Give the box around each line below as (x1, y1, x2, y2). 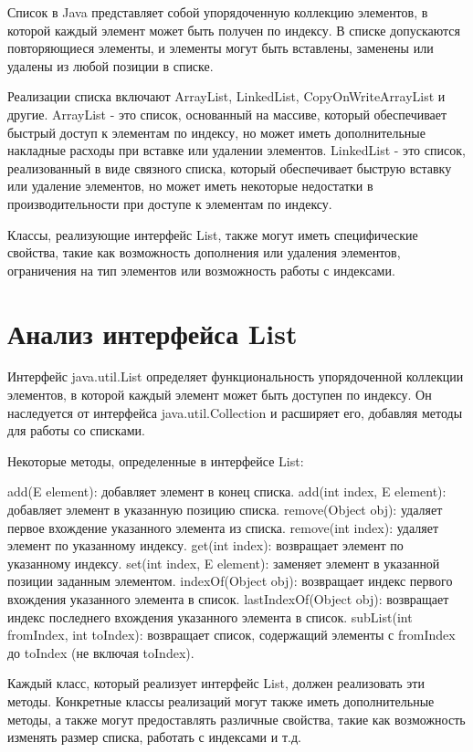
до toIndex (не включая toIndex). (7, 642, 194, 662)
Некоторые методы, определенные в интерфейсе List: (7, 451, 304, 470)
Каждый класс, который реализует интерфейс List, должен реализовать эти (7, 674, 425, 693)
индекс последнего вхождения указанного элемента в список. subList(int (7, 607, 413, 626)
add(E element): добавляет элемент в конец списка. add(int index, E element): (7, 482, 447, 501)
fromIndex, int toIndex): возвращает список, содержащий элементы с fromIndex (7, 625, 456, 644)
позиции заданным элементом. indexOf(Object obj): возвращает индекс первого (7, 571, 453, 590)
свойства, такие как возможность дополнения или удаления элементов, (7, 243, 401, 262)
